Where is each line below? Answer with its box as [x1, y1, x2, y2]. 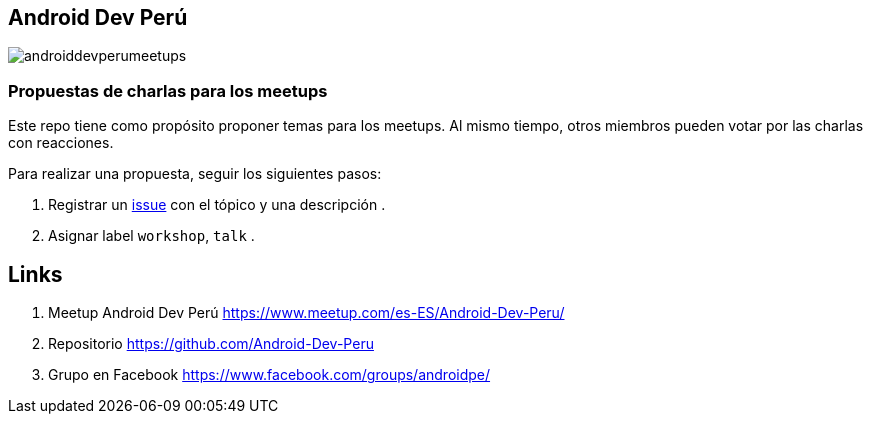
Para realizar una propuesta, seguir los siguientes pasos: [8, 165, 382, 183]
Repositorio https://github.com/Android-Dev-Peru [48, 335, 374, 353]
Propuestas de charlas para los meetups [8, 80, 328, 101]
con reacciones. [8, 134, 114, 152]
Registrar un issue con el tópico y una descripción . [48, 196, 386, 214]
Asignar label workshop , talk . [48, 227, 255, 245]
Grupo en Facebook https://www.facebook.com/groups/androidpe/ [48, 366, 491, 384]
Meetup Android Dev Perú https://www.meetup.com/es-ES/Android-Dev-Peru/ [48, 304, 565, 322]
